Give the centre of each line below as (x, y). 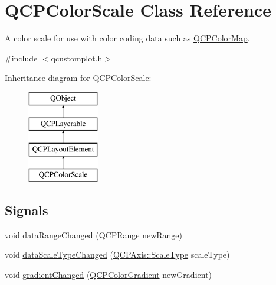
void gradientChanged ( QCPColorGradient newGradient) (109, 275)
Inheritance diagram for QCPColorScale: (78, 78)
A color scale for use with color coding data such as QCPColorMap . (127, 38)
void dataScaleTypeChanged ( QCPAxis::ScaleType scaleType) (117, 255)
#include (21, 58)
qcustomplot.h (77, 58)
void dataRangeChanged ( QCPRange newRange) (94, 234)
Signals (27, 210)
